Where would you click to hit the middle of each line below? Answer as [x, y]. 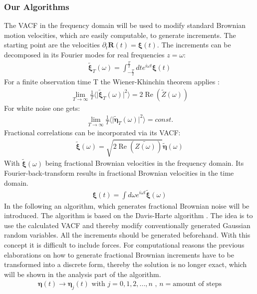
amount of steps [197, 284]
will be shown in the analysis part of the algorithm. [83, 274]
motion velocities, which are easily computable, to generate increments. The [120, 35]
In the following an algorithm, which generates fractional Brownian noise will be [127, 205]
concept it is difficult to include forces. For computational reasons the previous [124, 244]
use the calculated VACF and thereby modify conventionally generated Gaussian [127, 225]
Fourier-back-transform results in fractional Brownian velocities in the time [119, 173]
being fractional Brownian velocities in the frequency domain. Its [144, 163]
